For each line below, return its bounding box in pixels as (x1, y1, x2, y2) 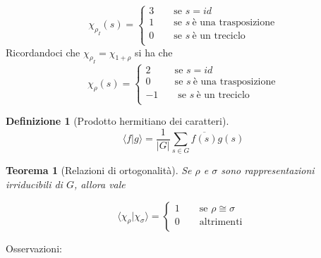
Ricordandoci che (6, 44, 80, 59)
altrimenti (199, 216, 243, 227)
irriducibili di (6, 176, 63, 191)
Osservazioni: (6, 240, 62, 255)
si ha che (135, 44, 173, 59)
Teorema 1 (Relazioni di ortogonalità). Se (6, 163, 192, 178)
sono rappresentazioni (221, 163, 315, 178)
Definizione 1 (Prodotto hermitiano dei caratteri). (6, 113, 229, 128)
